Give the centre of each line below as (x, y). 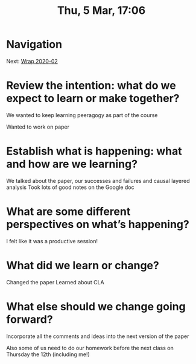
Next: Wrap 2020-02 (32, 61)
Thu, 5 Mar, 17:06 (101, 11)
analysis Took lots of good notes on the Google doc (70, 187)
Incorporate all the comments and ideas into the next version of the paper (98, 336)
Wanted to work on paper (38, 127)
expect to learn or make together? (93, 99)
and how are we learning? (72, 164)
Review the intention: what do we (91, 86)
